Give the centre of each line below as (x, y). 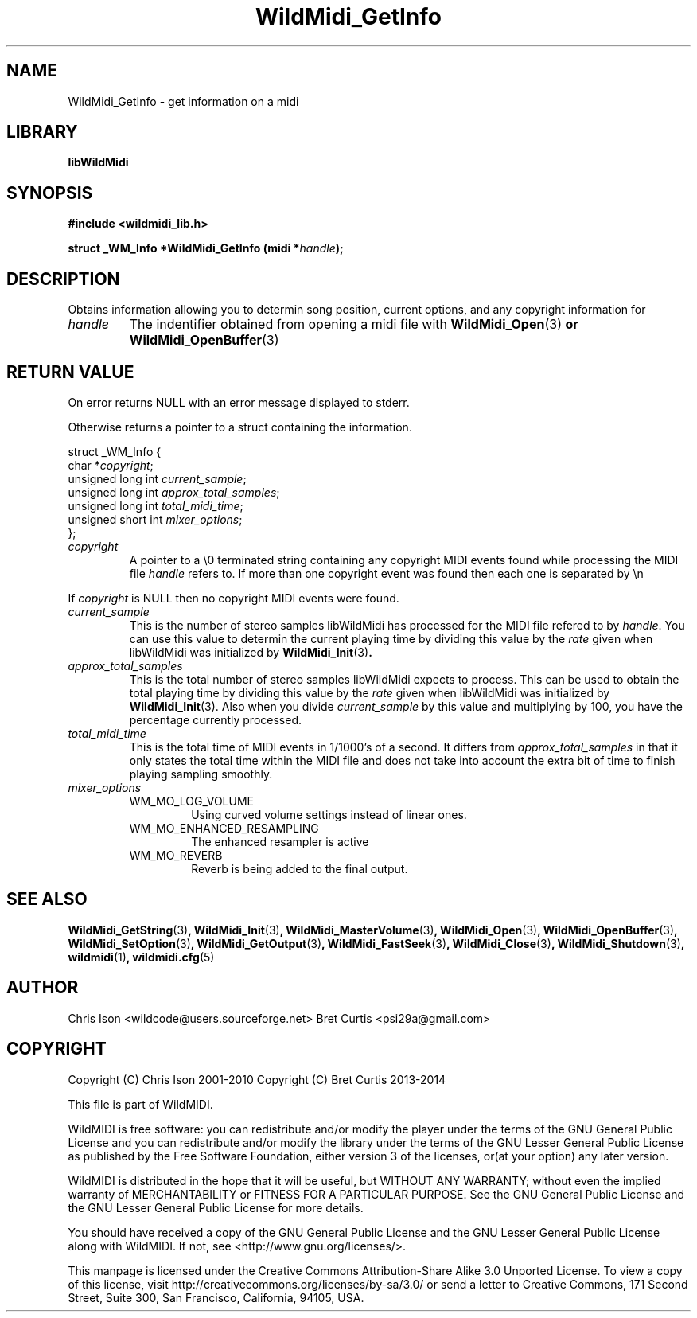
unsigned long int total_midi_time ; (156, 505)
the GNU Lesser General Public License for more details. (216, 1207)
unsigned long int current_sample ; (157, 478)
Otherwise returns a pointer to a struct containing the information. (240, 427)
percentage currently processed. (215, 719)
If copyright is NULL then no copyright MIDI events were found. (234, 598)
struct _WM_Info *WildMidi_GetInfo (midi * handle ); (206, 248)
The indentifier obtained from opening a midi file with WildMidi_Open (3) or (354, 324)
